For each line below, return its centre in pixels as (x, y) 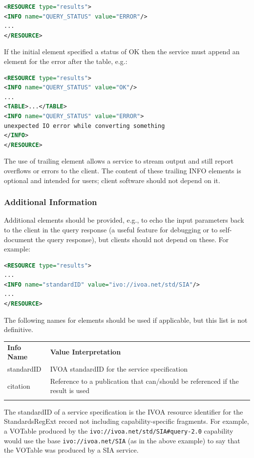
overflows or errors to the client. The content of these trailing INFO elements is (123, 170)
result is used (70, 390)
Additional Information (51, 202)
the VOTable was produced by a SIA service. (71, 450)
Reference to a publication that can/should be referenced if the (144, 381)
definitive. (19, 329)
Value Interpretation (85, 352)
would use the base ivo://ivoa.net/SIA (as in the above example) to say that (122, 440)
